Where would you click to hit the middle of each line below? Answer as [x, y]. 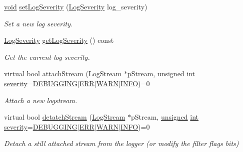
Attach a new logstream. [41, 100]
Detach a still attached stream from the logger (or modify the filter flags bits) [121, 143]
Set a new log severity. [38, 23]
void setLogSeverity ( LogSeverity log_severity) [76, 6]
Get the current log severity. [47, 57]
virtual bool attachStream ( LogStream [63, 74]
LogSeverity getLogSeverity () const [59, 40]
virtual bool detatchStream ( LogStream [65, 117]
